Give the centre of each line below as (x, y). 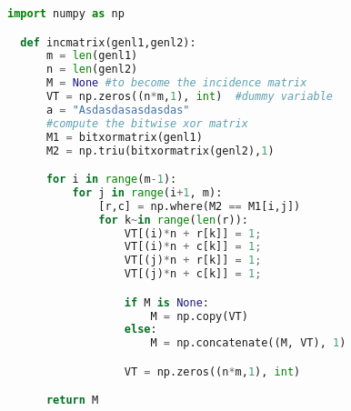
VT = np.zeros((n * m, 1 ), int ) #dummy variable (190, 97)
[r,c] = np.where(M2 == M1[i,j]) (200, 206)
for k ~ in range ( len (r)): (173, 220)
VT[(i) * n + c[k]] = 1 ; (193, 247)
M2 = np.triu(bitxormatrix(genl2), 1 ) (160, 150)
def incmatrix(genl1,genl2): (108, 42)
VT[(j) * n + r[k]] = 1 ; (193, 261)
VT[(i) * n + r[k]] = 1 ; (193, 233)
